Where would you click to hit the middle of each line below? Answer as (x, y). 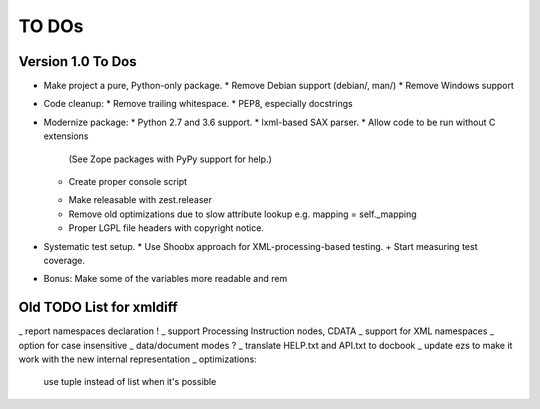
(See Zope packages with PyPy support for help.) (170, 159)
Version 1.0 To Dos (77, 61)
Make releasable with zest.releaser (140, 200)
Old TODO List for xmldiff (98, 307)
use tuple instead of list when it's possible (130, 382)
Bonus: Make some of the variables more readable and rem (165, 279)
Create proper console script (128, 182)
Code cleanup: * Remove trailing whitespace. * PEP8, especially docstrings (198, 104)
